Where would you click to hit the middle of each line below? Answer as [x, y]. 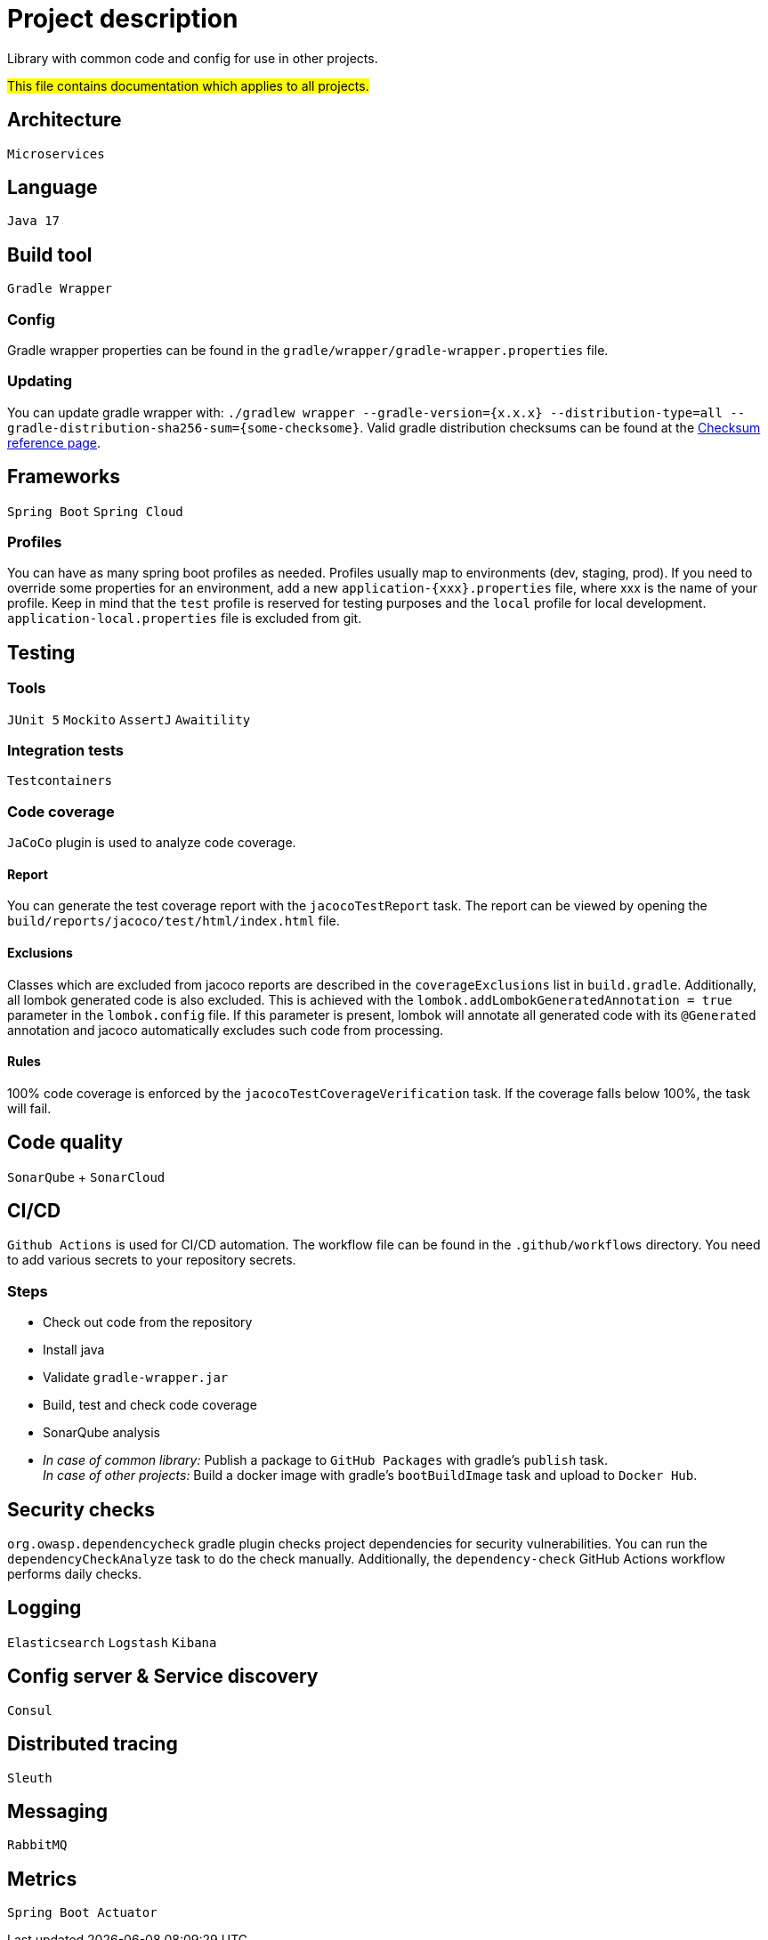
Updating [40, 381]
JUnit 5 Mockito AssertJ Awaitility [129, 719]
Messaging [58, 1811]
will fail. [29, 1108]
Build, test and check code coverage [150, 1405]
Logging [44, 1608]
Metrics [42, 1879]
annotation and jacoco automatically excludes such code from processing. [226, 1030]
